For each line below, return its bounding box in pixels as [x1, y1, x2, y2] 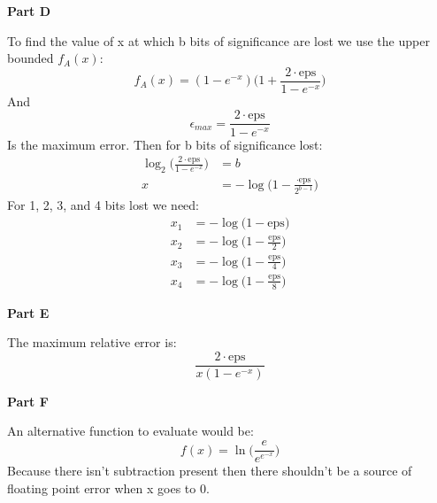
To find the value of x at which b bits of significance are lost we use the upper [7, 31, 430, 50]
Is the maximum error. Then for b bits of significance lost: [7, 135, 323, 153]
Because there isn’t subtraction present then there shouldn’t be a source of [7, 461, 412, 480]
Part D [7, 2, 50, 19]
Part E [7, 303, 50, 321]
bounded [7, 49, 54, 67]
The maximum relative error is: [7, 333, 177, 352]
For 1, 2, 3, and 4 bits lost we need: [7, 196, 199, 214]
